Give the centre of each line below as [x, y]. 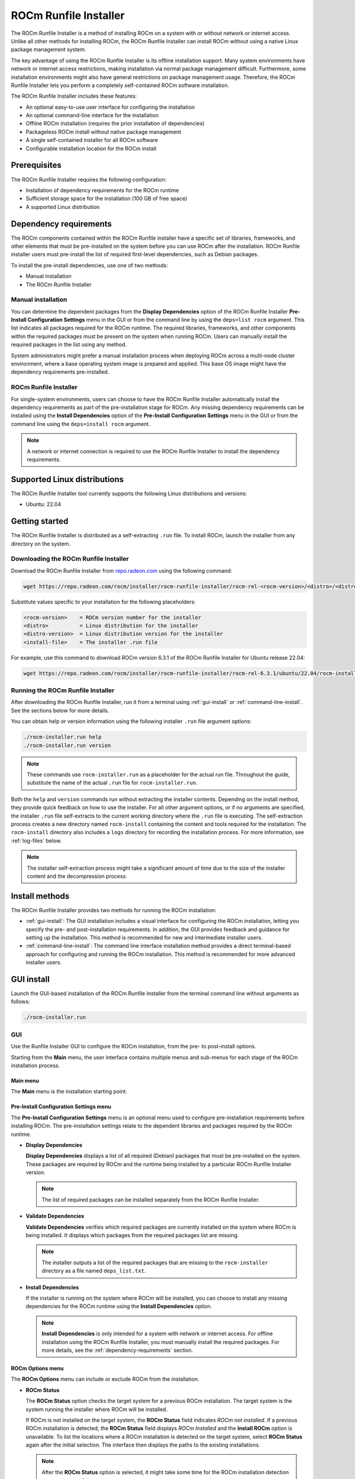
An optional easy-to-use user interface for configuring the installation [110, 107]
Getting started [40, 521]
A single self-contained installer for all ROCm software [92, 140]
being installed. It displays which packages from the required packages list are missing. [132, 1235]
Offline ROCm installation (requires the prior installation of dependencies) [115, 124]
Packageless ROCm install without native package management [104, 132]
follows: [20, 1002]
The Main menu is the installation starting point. [69, 1092]
